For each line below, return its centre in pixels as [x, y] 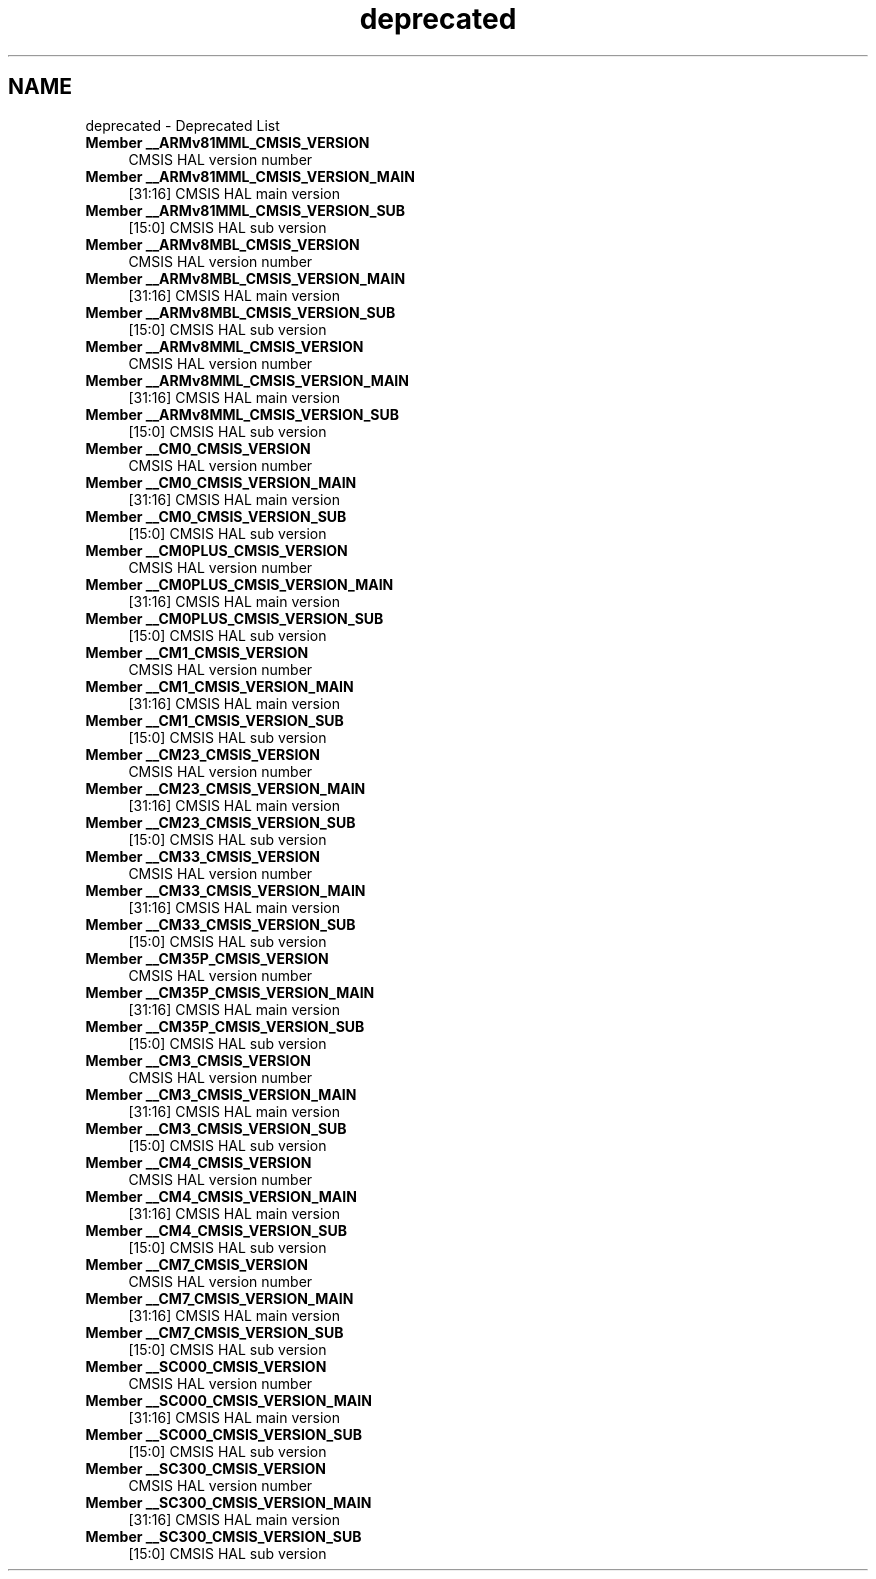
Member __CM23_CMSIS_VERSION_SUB [220, 822]
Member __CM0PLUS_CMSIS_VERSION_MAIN [239, 584]
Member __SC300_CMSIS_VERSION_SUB [223, 1536]
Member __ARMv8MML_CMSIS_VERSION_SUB [242, 414]
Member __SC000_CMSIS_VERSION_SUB [223, 1434]
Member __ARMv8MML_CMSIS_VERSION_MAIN [247, 380]
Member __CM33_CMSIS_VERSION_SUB [220, 924]
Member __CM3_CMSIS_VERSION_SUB [216, 1128]
